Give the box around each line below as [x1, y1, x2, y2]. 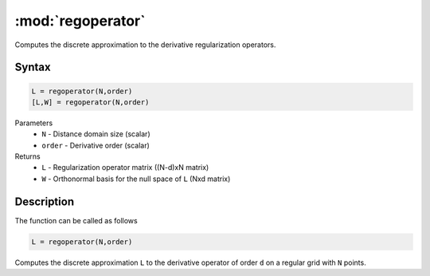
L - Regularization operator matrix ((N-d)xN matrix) [41, 163, 209, 172]
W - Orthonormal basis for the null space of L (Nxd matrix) [41, 174, 231, 183]
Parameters [14, 118, 53, 128]
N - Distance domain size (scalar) [41, 129, 150, 139]
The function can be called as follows [14, 215, 139, 225]
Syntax [14, 61, 51, 74]
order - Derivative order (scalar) [41, 140, 150, 150]
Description [14, 195, 75, 208]
